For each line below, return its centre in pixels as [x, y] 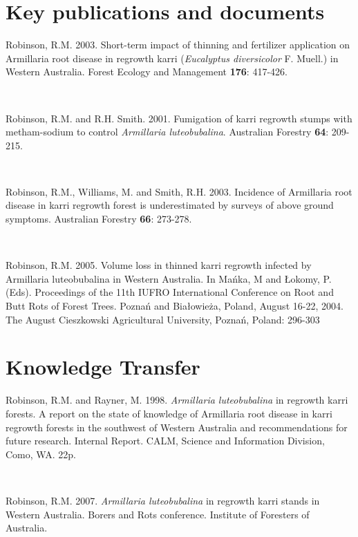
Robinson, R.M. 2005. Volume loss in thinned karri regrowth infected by [159, 265]
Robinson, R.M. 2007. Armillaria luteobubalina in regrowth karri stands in [163, 500]
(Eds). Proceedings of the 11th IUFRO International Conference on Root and [170, 292]
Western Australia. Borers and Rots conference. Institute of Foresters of [158, 514]
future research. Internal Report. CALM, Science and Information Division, [165, 441]
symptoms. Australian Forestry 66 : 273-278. [99, 219]
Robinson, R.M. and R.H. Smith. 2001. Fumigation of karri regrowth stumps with [179, 118]
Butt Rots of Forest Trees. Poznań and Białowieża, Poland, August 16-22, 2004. [175, 306]
